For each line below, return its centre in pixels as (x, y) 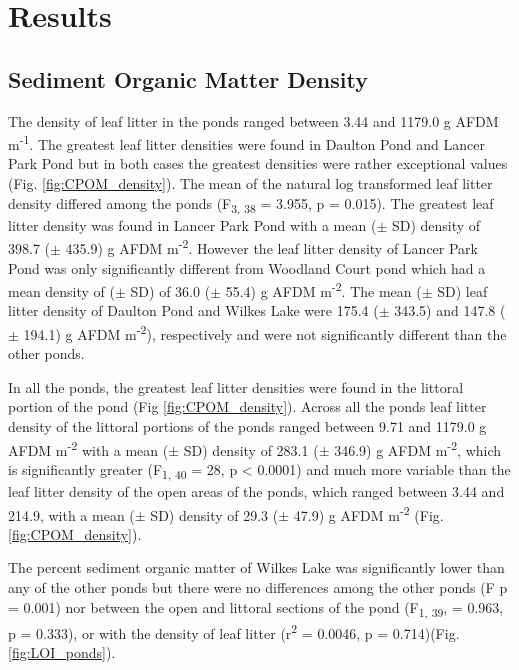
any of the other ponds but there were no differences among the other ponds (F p (258, 587)
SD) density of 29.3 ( (214, 514)
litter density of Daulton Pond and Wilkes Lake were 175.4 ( (193, 310)
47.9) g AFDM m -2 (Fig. (368, 513)
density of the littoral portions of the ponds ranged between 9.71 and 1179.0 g (247, 426)
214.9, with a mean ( (71, 514)
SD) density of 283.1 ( (251, 449)
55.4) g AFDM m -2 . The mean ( (323, 289)
